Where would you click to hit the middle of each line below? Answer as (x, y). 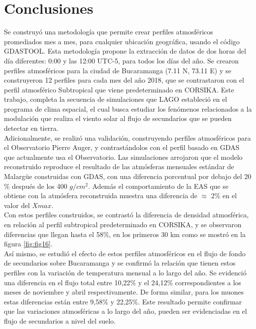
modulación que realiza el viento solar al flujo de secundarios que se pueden (118, 118)
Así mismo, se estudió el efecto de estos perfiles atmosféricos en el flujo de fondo (125, 253)
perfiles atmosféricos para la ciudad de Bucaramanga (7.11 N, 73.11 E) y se (118, 70)
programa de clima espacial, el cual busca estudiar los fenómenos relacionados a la (128, 108)
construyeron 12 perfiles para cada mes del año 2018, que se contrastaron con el (124, 80)
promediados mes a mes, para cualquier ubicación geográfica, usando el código (122, 41)
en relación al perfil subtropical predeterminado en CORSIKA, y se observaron (123, 224)
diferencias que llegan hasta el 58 (54, 234)
